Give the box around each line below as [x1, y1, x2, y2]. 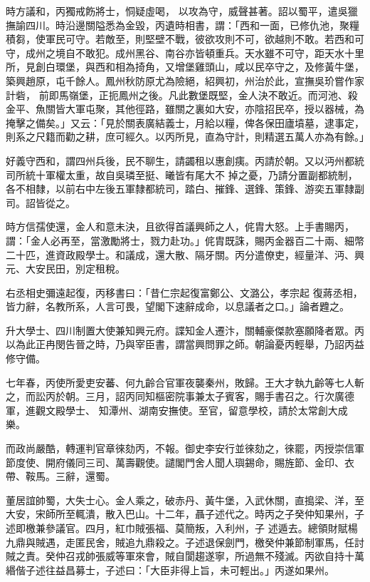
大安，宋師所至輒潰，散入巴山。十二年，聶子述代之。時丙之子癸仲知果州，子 [6, 506, 364, 521]
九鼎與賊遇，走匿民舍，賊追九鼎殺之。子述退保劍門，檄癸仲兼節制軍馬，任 [6, 534, 354, 549]
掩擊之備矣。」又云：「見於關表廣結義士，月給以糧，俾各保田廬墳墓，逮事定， [6, 115, 364, 130]
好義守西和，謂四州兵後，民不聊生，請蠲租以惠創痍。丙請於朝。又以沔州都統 [6, 153, 364, 168]
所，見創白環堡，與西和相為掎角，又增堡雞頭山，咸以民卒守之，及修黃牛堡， [6, 59, 364, 74]
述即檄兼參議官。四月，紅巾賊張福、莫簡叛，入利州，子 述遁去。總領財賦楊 [6, 521, 358, 535]
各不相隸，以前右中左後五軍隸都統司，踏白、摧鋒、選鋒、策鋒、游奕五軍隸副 [6, 181, 364, 196]
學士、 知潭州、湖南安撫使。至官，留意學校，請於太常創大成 [65, 402, 348, 417]
